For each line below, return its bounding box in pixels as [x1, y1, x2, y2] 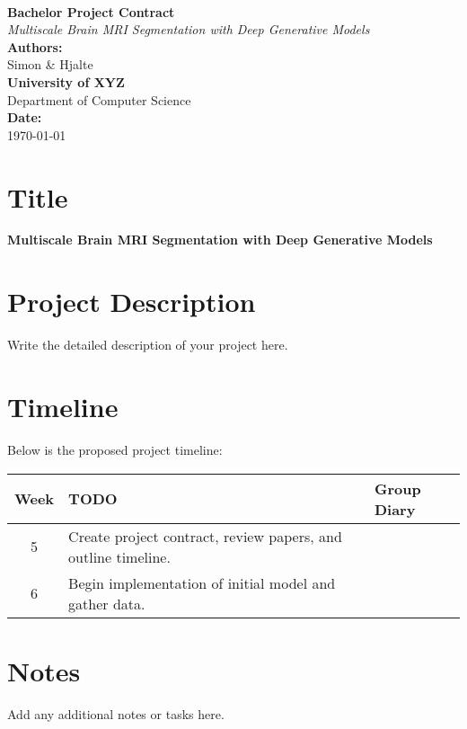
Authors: [7, 37, 63, 56]
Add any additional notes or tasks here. [7, 704, 225, 723]
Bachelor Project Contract [7, 2, 175, 21]
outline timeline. [68, 546, 171, 567]
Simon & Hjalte [7, 55, 93, 74]
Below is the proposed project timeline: [7, 440, 223, 458]
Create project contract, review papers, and [68, 525, 342, 547]
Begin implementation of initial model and [68, 572, 336, 593]
